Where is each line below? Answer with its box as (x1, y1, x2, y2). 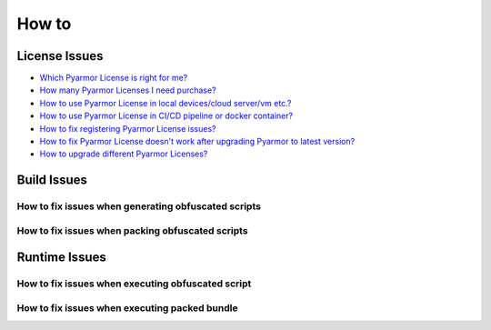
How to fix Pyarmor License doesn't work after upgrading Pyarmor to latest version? (39, 136, 356, 147)
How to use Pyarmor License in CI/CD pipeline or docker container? (39, 110, 294, 122)
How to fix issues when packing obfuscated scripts (16, 224, 249, 236)
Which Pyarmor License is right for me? (39, 73, 188, 84)
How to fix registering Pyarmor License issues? (39, 123, 216, 134)
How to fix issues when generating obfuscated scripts (16, 200, 261, 213)
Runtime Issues (16, 250, 106, 265)
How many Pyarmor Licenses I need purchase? (39, 85, 217, 95)
